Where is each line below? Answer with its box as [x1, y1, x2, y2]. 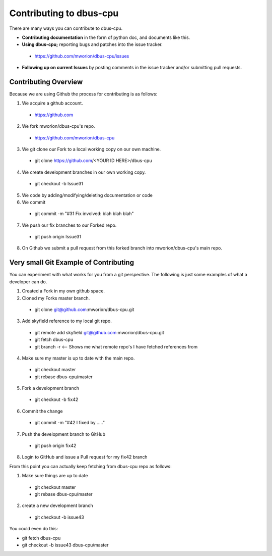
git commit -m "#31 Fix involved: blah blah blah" [34, 211, 134, 217]
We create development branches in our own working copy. [22, 169, 146, 175]
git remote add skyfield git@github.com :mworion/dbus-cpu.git [34, 329, 165, 335]
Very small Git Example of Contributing [9, 258, 134, 267]
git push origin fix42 [34, 442, 77, 449]
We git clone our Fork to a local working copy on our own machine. [22, 146, 161, 152]
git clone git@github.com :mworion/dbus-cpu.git [34, 306, 134, 313]
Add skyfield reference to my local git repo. [22, 318, 112, 324]
